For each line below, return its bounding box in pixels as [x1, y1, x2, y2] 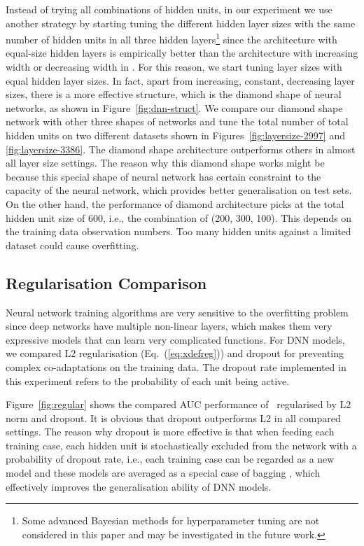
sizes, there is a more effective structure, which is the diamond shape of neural [6, 87, 342, 101]
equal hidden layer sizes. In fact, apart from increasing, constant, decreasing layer [6, 73, 355, 87]
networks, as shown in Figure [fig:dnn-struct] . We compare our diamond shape [6, 100, 343, 115]
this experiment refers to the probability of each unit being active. [6, 373, 290, 388]
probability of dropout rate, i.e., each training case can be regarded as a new [6, 451, 335, 466]
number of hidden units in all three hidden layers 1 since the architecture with [6, 30, 337, 46]
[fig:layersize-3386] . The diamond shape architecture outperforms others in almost [6, 141, 356, 156]
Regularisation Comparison [6, 272, 207, 293]
